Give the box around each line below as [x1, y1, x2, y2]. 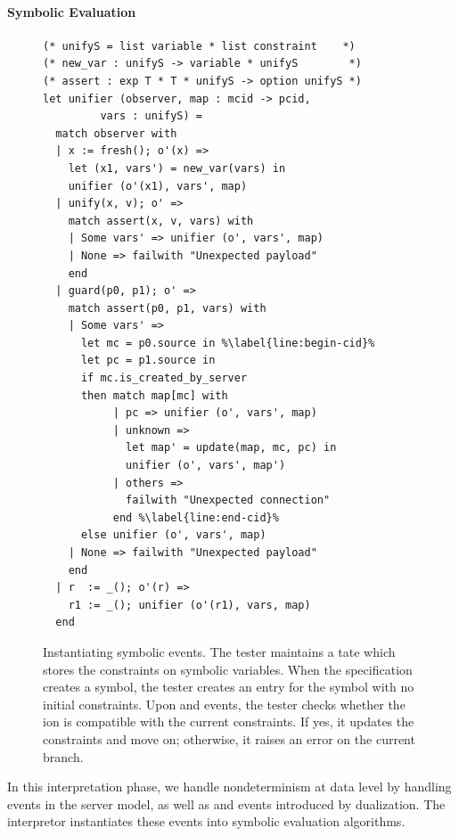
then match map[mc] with [80, 389, 228, 402]
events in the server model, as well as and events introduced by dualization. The [7, 794, 446, 813]
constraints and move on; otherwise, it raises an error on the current [43, 729, 415, 748]
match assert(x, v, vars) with [68, 214, 254, 227]
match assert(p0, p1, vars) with [68, 301, 266, 315]
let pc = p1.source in [80, 354, 216, 367]
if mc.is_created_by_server [80, 372, 248, 385]
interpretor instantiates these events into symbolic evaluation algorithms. [7, 812, 406, 831]
